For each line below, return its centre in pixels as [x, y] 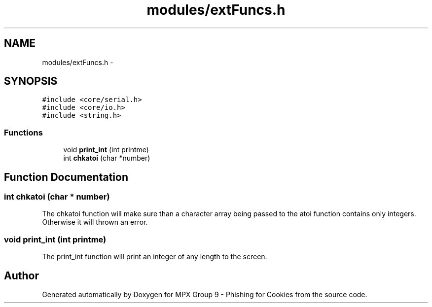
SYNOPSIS [31, 81]
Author [21, 275]
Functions [23, 132]
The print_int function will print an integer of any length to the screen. [155, 257]
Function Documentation [66, 177]
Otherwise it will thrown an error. [95, 222]
